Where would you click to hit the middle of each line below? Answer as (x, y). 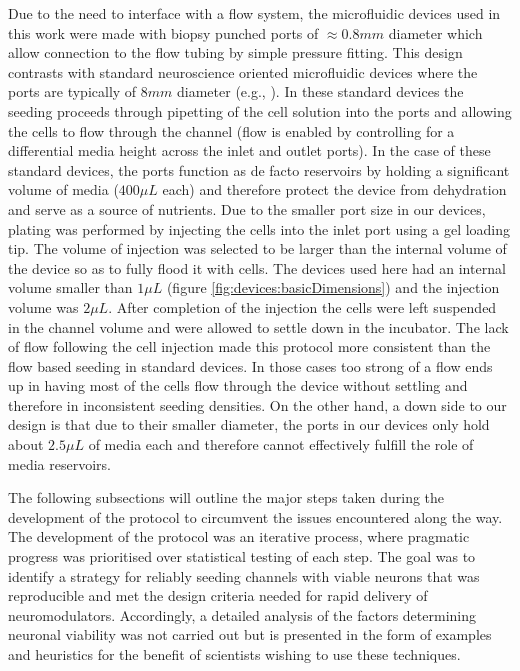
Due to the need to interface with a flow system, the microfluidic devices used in (254, 13)
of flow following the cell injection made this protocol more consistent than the (249, 346)
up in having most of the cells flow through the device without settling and (238, 385)
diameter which (435, 32)
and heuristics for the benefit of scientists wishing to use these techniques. (234, 654)
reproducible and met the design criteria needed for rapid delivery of (218, 595)
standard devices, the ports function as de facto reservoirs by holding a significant (259, 169)
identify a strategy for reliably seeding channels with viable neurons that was (244, 575)
